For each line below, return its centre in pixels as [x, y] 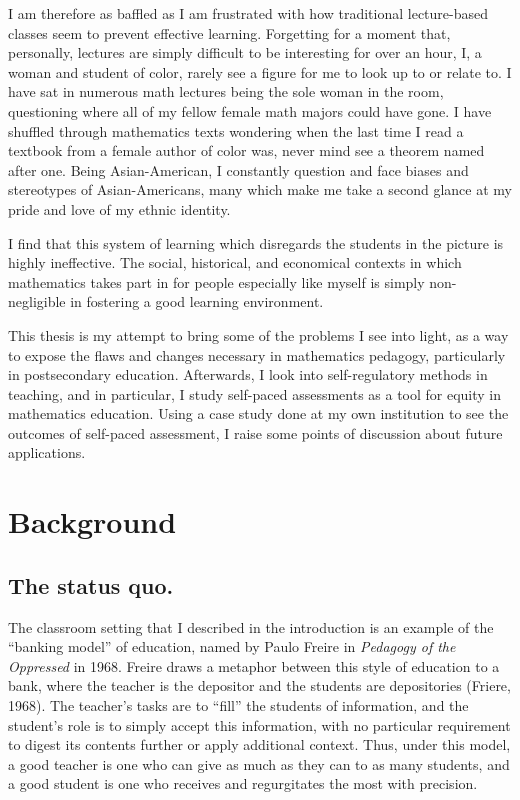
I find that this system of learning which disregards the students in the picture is [256, 242]
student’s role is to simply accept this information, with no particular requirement [259, 724]
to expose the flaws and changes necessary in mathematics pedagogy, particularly [257, 354]
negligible [37, 301]
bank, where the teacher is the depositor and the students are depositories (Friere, [259, 685]
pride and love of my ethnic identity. [119, 208]
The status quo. [91, 584]
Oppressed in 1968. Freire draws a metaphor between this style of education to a [254, 665]
